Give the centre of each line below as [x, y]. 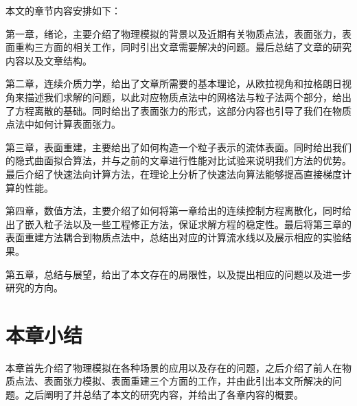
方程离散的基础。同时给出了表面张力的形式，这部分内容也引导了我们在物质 [183, 110]
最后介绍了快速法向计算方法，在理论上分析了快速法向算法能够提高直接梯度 [174, 173]
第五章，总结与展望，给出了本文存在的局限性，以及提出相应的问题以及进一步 [178, 274]
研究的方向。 [34, 287]
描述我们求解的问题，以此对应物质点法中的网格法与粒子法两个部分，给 [183, 97]
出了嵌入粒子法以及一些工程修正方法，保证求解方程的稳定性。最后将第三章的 [178, 224]
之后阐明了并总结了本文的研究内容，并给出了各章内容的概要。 [164, 394]
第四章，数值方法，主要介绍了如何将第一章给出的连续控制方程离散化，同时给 [178, 211]
